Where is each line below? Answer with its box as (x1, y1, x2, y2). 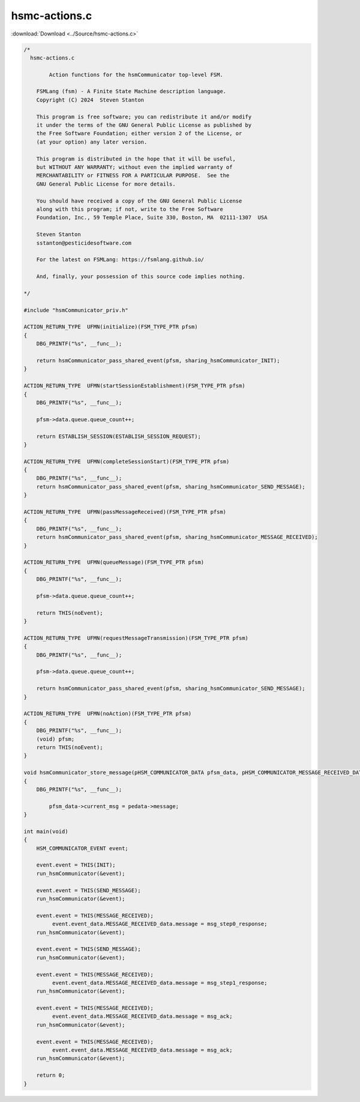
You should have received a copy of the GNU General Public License (36, 197, 242, 204)
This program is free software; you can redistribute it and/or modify (36, 113, 252, 120)
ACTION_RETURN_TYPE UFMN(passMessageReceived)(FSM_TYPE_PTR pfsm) (23, 508, 227, 516)
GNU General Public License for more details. (36, 180, 176, 187)
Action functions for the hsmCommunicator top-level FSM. (49, 71, 223, 78)
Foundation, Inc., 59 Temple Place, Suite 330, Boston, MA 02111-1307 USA (36, 214, 268, 221)
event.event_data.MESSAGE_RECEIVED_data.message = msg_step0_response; (52, 921, 268, 928)
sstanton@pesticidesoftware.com (36, 239, 132, 246)
